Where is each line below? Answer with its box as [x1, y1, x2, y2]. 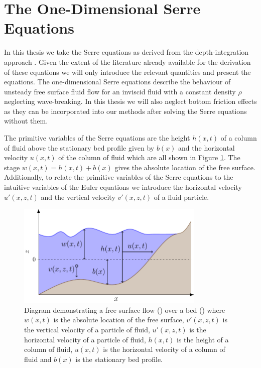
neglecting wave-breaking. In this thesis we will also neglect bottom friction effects [4, 96, 257, 106]
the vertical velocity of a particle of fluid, [24, 324, 150, 334]
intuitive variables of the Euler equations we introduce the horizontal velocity [4, 182, 242, 192]
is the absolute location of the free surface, [53, 314, 184, 325]
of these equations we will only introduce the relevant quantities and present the [4, 66, 251, 77]
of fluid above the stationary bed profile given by [4, 142, 155, 153]
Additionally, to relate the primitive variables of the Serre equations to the [4, 172, 233, 182]
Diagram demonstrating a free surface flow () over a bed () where [24, 304, 225, 315]
